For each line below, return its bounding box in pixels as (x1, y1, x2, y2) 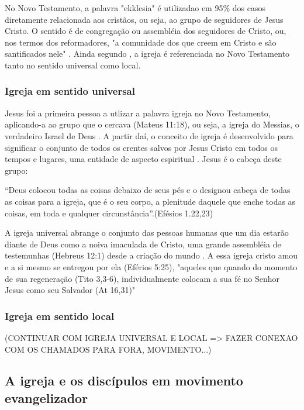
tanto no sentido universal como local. (5, 58, 141, 71)
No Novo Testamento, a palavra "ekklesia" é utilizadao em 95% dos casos (5, 2, 265, 13)
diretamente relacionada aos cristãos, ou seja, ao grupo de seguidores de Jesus (5, 13, 284, 25)
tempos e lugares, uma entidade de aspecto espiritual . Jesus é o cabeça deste (5, 153, 282, 165)
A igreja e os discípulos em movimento (5, 371, 243, 390)
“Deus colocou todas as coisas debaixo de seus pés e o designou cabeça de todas (5, 184, 291, 196)
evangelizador (5, 388, 88, 406)
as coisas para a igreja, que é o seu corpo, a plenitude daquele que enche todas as (5, 195, 296, 207)
